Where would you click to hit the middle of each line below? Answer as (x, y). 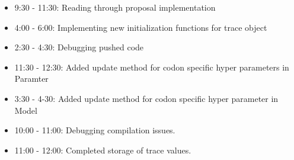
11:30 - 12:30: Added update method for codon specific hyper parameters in (152, 67)
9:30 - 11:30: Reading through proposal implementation (115, 7)
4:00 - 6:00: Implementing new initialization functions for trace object (141, 27)
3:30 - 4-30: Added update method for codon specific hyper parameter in (146, 98)
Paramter (31, 79)
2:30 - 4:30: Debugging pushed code (79, 47)
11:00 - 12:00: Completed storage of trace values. (103, 150)
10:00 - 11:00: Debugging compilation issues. (95, 130)
